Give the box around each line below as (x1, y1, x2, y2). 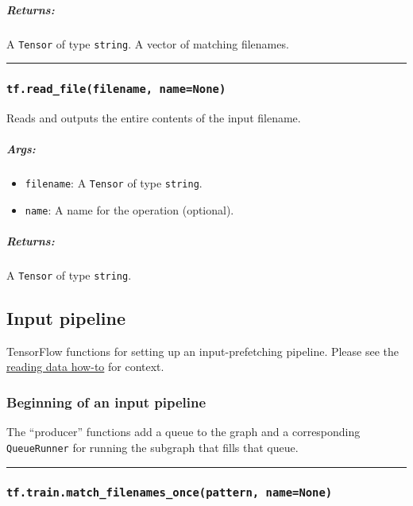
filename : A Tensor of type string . (25, 175, 203, 191)
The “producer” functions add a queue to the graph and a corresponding (6, 423, 361, 440)
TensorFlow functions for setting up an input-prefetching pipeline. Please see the (6, 342, 399, 359)
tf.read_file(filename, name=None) (6, 83, 226, 96)
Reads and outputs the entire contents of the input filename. (6, 110, 301, 126)
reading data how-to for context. (6, 358, 164, 375)
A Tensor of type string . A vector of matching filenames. (6, 35, 289, 52)
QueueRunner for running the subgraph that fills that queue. (6, 438, 299, 455)
